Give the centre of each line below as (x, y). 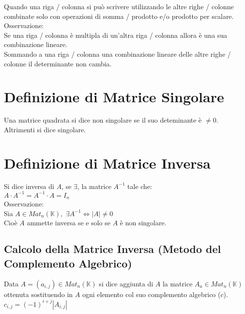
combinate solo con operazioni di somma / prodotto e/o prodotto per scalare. (119, 16)
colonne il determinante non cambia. (58, 63)
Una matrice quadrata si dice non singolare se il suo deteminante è (103, 120)
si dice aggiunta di (126, 283)
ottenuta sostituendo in (38, 294)
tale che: (140, 186)
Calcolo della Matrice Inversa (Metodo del (113, 249)
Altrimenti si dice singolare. (45, 129)
